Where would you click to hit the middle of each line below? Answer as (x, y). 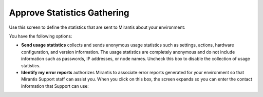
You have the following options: (41, 36)
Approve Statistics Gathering (69, 13)
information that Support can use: (55, 86)
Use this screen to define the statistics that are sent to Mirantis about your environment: (97, 27)
